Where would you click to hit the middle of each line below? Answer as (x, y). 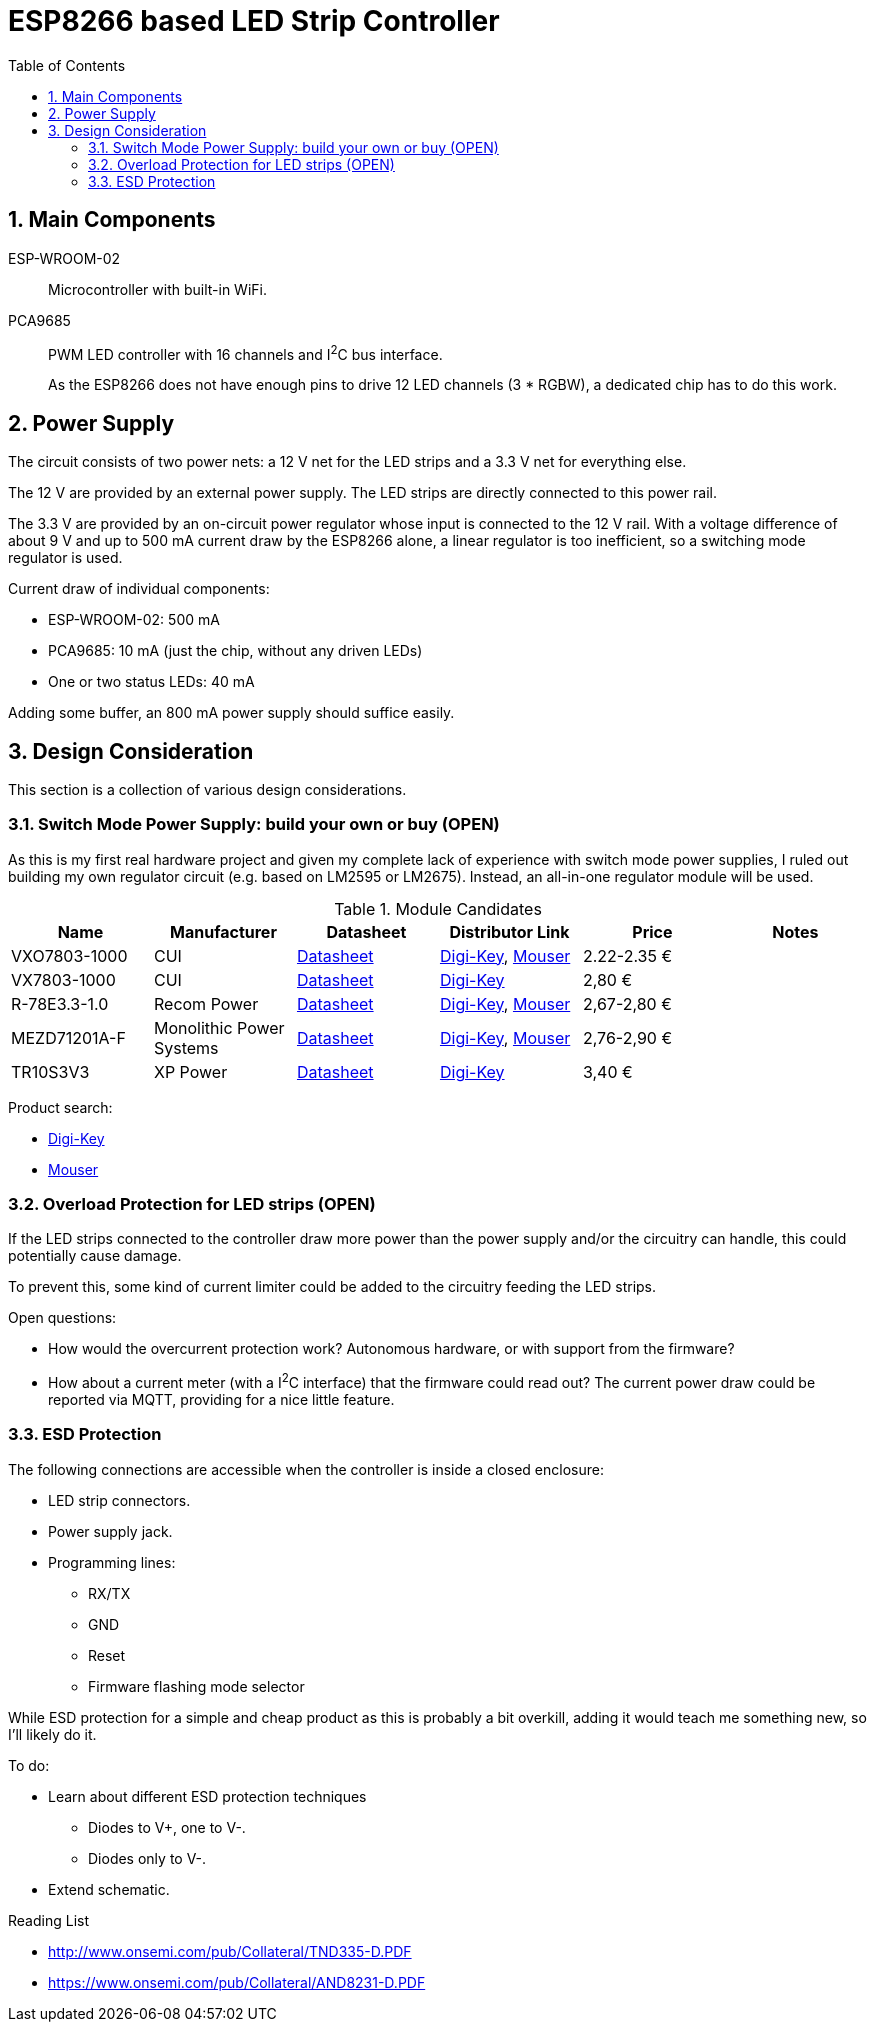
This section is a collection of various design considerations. (207, 789)
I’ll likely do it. (52, 1734)
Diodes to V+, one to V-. (167, 1827)
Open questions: (62, 1318)
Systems (186, 1047)
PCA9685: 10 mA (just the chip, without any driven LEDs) (235, 651)
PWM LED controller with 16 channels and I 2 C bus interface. (245, 352)
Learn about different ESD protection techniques (207, 1796)
